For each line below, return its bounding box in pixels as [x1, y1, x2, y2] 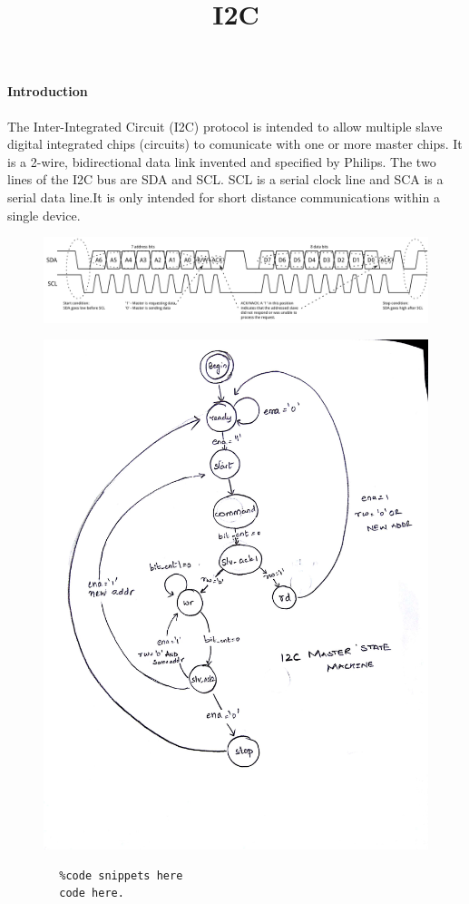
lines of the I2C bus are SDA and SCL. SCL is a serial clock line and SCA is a [7, 170, 444, 189]
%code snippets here [59, 869, 183, 882]
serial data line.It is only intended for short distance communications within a [7, 187, 440, 206]
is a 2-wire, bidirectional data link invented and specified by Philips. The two [7, 152, 436, 171]
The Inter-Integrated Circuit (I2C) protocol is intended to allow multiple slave [7, 116, 443, 135]
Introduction [7, 82, 88, 101]
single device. [7, 205, 81, 224]
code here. [59, 887, 124, 900]
